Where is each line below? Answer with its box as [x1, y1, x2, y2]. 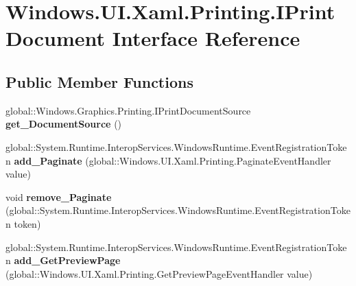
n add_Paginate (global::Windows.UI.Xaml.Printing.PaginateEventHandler [5, 153, 331, 167]
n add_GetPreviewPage [5, 253, 121, 267]
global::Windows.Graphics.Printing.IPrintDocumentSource [5, 103, 251, 117]
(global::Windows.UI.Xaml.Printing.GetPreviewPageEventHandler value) [5, 266, 313, 281]
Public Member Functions [5, 71, 193, 92]
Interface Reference [112, 24, 300, 52]
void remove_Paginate [5, 189, 112, 204]
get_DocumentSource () [5, 117, 122, 131]
